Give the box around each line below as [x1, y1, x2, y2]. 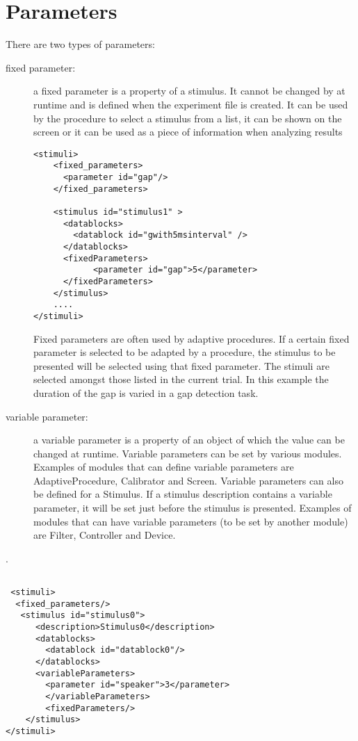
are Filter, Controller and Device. [33, 528, 176, 542]
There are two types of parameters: [6, 37, 155, 51]
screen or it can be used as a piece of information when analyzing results [33, 124, 343, 139]
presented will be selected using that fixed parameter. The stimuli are [33, 358, 329, 373]
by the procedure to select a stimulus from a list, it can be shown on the [33, 111, 342, 125]
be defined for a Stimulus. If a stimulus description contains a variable [33, 487, 332, 501]
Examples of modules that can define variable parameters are [33, 459, 294, 474]
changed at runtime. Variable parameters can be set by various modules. [33, 446, 342, 460]
